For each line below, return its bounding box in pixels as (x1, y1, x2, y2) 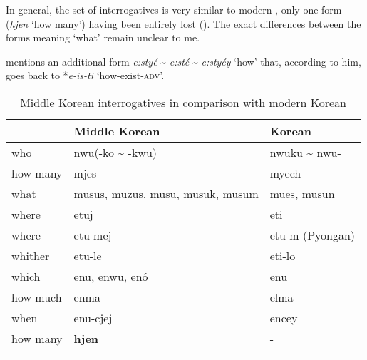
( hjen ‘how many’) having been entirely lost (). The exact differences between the (6, 16, 361, 31)
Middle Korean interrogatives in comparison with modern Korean (20, 93, 346, 110)
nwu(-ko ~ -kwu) (73, 143, 157, 160)
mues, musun (269, 185, 335, 202)
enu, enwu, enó (73, 267, 148, 284)
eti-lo (269, 247, 296, 264)
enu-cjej (73, 309, 113, 326)
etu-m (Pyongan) (269, 226, 356, 243)
